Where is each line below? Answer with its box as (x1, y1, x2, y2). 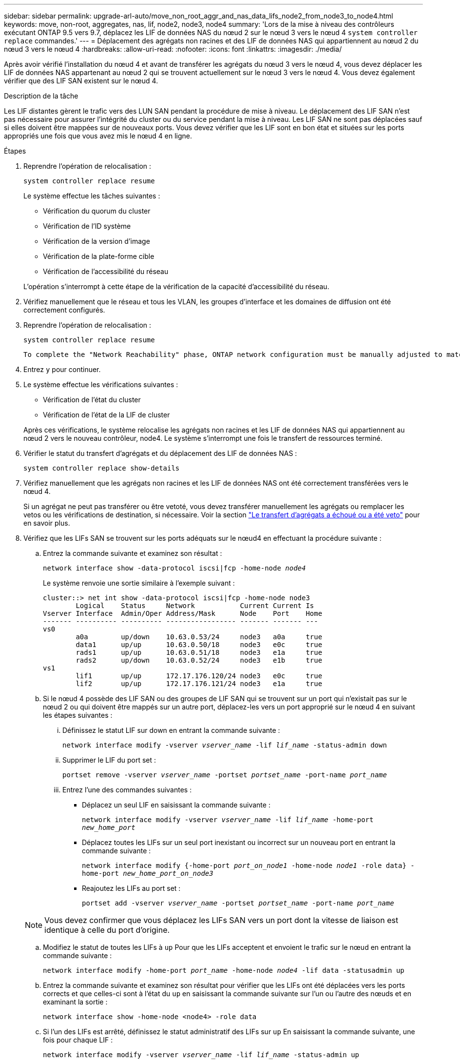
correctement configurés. (23, 306, 105, 314)
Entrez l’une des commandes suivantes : (62, 786, 192, 794)
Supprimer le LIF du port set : (62, 756, 156, 764)
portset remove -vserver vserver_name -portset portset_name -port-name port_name (62, 771, 387, 779)
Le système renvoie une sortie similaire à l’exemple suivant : (43, 579, 235, 587)
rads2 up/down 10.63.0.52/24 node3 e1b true (76, 656, 323, 664)
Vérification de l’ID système (43, 222, 131, 230)
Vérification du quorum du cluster (43, 207, 151, 215)
